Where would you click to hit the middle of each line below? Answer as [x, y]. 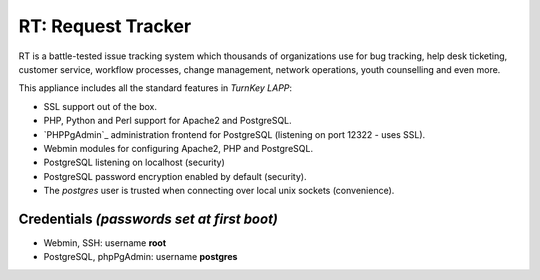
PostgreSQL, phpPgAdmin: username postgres [140, 257]
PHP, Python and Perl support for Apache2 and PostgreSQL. [167, 121]
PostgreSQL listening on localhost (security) [134, 162]
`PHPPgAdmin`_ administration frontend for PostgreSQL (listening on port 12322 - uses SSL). [234, 134]
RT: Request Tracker [105, 26]
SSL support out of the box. [100, 106]
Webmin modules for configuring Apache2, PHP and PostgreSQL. [178, 148]
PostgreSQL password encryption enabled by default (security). [175, 176]
